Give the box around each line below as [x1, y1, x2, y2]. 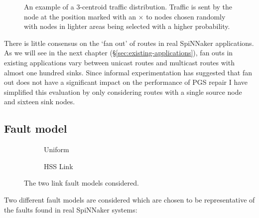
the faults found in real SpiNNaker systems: [4, 204, 137, 215]
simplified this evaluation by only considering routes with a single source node [4, 86, 242, 97]
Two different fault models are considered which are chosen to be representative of [4, 194, 255, 205]
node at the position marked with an [24, 11, 136, 21]
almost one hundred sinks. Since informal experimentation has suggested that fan [4, 67, 252, 77]
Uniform [44, 144, 69, 155]
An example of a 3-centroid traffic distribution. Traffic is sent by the [24, 1, 233, 11]
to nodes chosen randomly [146, 11, 226, 21]
